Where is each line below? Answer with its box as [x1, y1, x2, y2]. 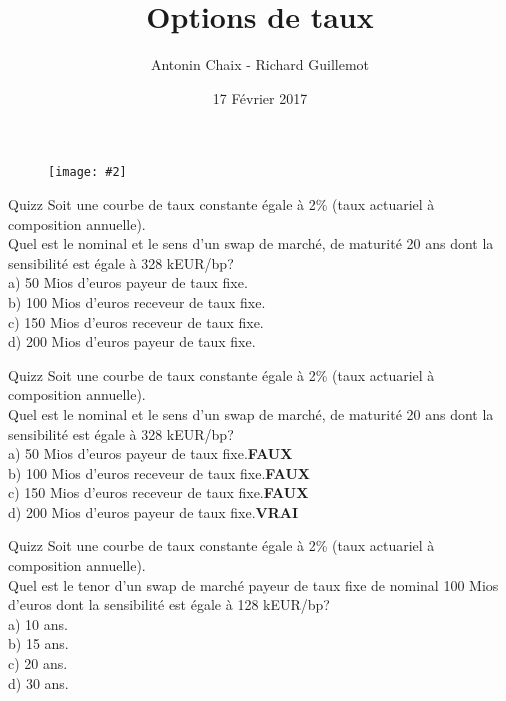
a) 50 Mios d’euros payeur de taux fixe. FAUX [8, 443, 293, 464]
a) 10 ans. [8, 613, 68, 634]
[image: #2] [48, 165, 127, 180]
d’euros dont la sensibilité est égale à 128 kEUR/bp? [8, 594, 330, 615]
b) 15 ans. [8, 633, 69, 654]
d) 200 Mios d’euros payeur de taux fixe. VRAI [8, 501, 299, 522]
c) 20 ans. [8, 653, 68, 674]
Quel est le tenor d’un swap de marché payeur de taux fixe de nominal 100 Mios [8, 574, 499, 595]
